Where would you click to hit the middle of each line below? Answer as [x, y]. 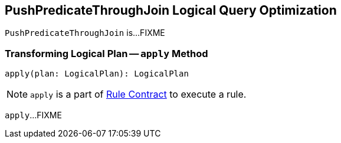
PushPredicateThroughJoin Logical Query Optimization [171, 10]
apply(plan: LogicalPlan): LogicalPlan [97, 74]
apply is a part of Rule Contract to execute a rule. [138, 94]
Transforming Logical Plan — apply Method [106, 53]
